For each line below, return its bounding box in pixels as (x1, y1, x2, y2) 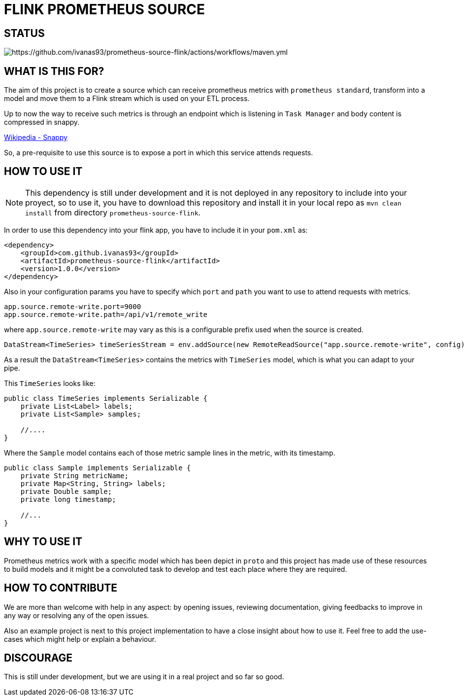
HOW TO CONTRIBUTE (4, 582, 118, 595)
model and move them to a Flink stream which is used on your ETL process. (4, 94, 250, 103)
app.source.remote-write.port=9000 (4, 302, 141, 311)
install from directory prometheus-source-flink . (25, 207, 201, 217)
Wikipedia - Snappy (4, 133, 67, 142)
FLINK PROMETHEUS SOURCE (4, 1, 205, 18)
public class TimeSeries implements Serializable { (4, 394, 208, 402)
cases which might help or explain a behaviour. (4, 634, 156, 643)
